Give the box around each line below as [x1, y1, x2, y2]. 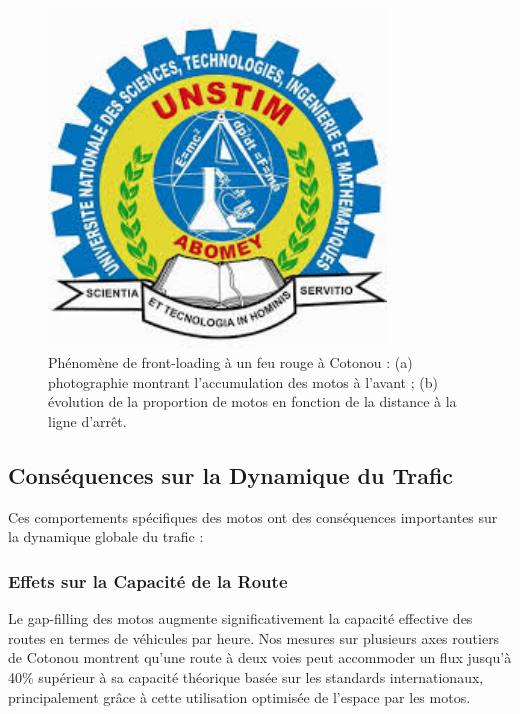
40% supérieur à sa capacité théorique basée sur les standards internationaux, [8, 667, 484, 688]
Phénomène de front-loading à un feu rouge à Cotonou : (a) [48, 352, 413, 373]
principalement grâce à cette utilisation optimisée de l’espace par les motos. [8, 686, 471, 707]
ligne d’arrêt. [48, 411, 127, 432]
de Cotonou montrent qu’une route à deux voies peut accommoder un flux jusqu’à [8, 647, 512, 668]
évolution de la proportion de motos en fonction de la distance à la [48, 391, 457, 412]
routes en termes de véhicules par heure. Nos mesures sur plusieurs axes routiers [8, 627, 500, 648]
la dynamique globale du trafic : [8, 526, 204, 547]
